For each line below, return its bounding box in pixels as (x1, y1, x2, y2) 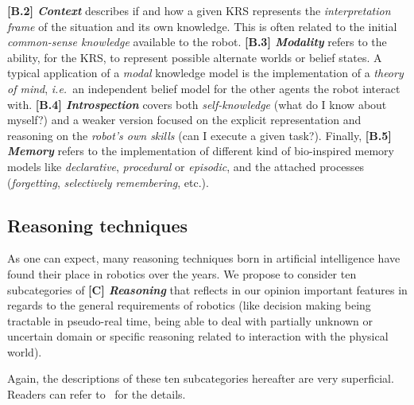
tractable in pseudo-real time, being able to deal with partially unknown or (7, 312, 373, 329)
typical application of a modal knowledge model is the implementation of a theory (7, 64, 404, 81)
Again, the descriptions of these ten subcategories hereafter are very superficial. (7, 370, 394, 387)
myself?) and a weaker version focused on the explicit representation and (7, 111, 362, 128)
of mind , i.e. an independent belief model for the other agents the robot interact (7, 80, 400, 96)
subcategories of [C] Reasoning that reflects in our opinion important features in (7, 281, 408, 298)
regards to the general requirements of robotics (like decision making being (7, 297, 371, 313)
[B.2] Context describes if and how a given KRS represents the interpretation (7, 2, 391, 18)
